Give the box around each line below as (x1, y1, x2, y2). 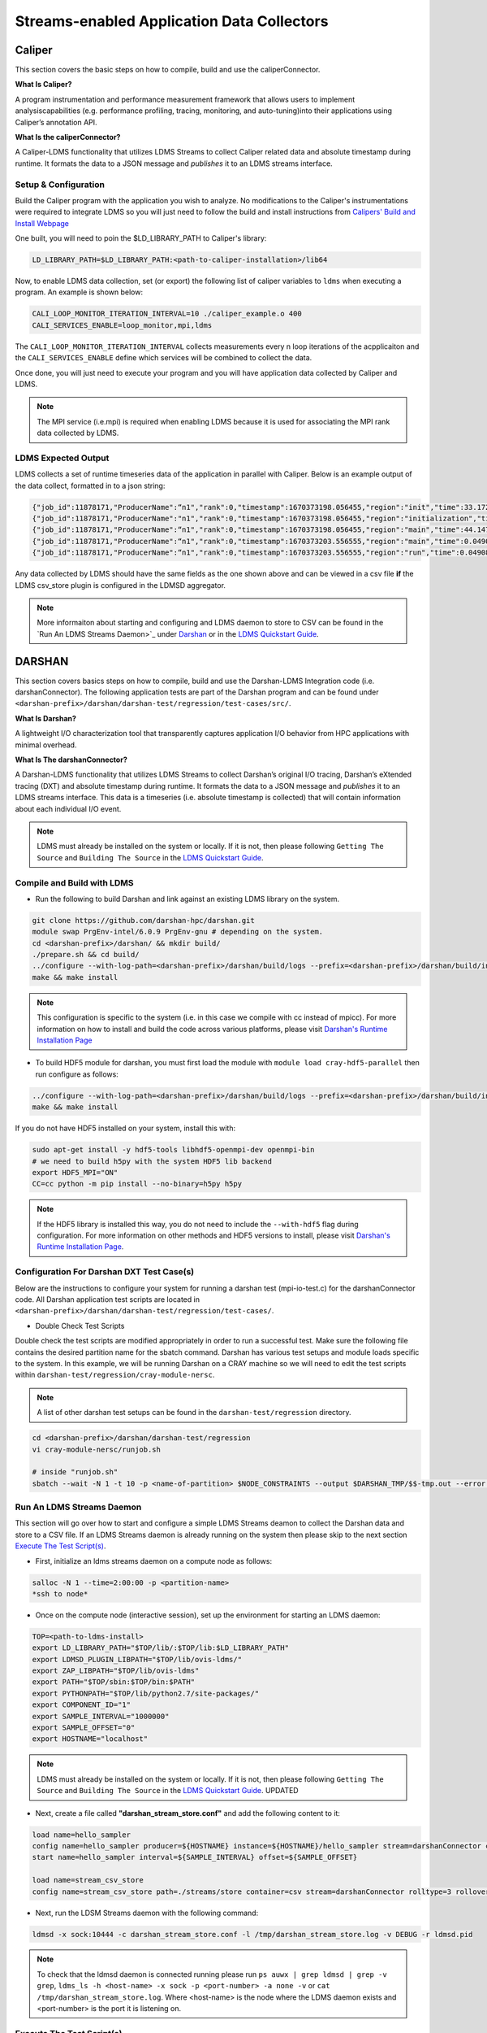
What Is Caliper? (15, 80, 72, 89)
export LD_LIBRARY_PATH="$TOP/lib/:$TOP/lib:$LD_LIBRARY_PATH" (32, 1643, 290, 1652)
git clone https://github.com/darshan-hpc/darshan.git (32, 916, 255, 925)
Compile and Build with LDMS (15, 877, 134, 888)
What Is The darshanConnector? (15, 755, 127, 764)
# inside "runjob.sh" (32, 1468, 119, 1477)
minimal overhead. (15, 740, 77, 750)
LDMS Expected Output (15, 452, 110, 464)
